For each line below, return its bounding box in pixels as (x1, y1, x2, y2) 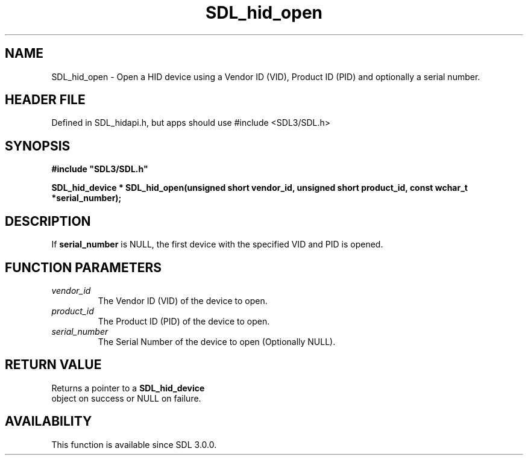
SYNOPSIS (5, 138, 71, 154)
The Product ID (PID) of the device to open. (98, 315, 270, 326)
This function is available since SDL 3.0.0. (51, 439, 217, 450)
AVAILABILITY (5, 414, 92, 429)
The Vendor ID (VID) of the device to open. (98, 295, 268, 306)
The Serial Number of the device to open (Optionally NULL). (98, 336, 336, 347)
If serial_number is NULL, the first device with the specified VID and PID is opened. (51, 239, 383, 250)
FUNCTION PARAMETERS (5, 260, 162, 275)
